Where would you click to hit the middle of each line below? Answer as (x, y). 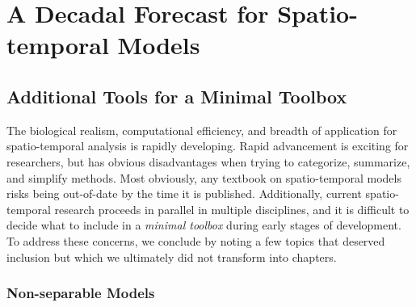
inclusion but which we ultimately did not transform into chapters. (172, 257)
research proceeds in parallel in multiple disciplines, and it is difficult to (232, 209)
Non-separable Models (81, 293)
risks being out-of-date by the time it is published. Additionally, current (184, 193)
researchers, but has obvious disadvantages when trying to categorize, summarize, (208, 161)
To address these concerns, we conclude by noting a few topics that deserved (196, 240)
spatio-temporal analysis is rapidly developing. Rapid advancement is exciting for (208, 146)
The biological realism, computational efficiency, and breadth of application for (202, 130)
